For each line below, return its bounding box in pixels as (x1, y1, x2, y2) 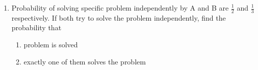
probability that (11, 22, 62, 33)
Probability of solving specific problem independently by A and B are (11, 3, 229, 13)
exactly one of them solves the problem (23, 56, 146, 66)
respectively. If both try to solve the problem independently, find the (11, 12, 226, 23)
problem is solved (23, 39, 78, 50)
